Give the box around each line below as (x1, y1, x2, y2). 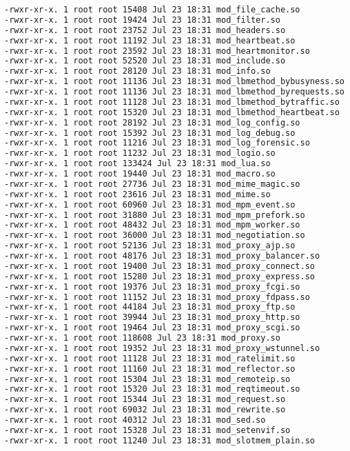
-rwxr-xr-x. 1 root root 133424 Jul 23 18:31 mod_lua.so (4, 159, 271, 169)
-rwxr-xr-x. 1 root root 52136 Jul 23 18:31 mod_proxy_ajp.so (4, 241, 296, 251)
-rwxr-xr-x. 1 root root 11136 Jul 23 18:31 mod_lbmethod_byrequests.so (4, 87, 344, 97)
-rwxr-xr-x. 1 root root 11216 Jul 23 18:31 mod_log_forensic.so (4, 138, 310, 148)
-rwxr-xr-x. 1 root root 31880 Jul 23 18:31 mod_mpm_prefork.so (4, 210, 305, 220)
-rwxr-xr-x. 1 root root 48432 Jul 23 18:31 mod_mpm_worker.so (4, 220, 300, 230)
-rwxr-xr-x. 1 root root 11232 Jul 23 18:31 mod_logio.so (4, 148, 276, 159)
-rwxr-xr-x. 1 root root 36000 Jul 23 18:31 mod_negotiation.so (4, 230, 305, 241)
